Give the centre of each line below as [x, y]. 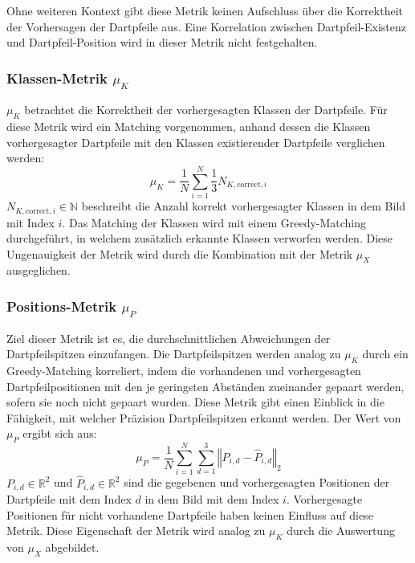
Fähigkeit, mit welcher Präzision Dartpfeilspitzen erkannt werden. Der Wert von [204, 417]
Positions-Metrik [62, 306]
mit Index [31, 222]
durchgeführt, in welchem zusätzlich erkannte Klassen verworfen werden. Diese [199, 238]
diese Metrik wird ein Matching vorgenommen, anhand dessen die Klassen [189, 126]
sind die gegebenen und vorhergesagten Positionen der [257, 482]
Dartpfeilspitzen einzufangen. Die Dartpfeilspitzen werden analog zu [174, 354]
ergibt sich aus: [60, 433]
